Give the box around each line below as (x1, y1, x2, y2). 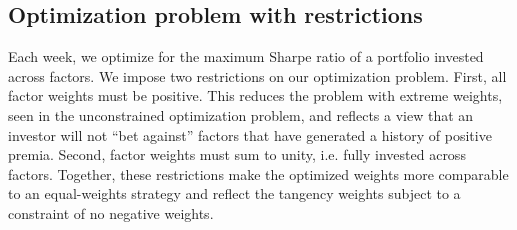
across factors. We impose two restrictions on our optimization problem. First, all (8, 65, 507, 86)
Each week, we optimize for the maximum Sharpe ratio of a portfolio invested (8, 46, 484, 67)
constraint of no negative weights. (8, 202, 214, 223)
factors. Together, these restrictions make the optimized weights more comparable (8, 163, 509, 184)
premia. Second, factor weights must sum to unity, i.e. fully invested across (8, 144, 466, 165)
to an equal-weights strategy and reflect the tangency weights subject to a (8, 183, 461, 204)
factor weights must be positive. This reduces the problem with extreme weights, (8, 85, 503, 106)
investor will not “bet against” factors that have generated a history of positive (8, 124, 492, 145)
